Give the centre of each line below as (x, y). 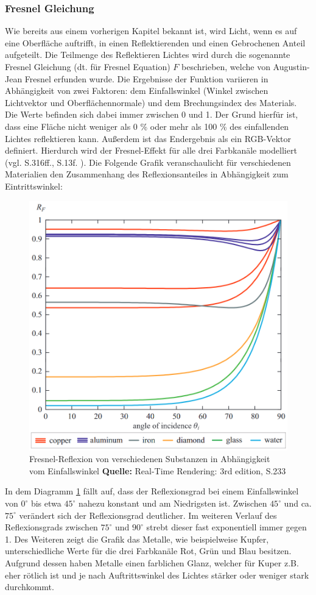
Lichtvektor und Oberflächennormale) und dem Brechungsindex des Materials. (151, 102)
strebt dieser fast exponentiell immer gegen (226, 527)
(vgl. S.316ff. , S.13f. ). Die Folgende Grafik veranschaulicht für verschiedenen (148, 162)
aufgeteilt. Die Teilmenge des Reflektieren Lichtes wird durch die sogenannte (148, 55)
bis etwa (46, 503)
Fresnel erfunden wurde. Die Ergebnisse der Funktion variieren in (146, 78)
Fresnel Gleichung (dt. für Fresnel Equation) (88, 66)
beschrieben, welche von (226, 66)
